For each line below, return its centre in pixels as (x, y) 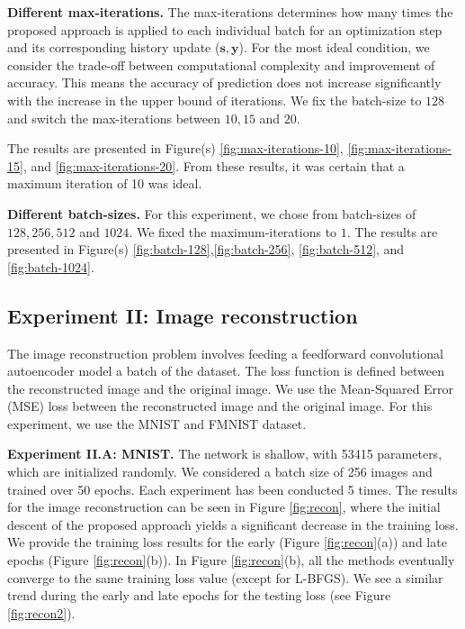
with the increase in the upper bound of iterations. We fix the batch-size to (215, 100)
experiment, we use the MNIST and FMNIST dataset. (157, 423)
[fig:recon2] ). (41, 612)
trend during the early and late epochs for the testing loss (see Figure (199, 595)
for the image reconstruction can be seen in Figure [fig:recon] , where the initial (224, 507)
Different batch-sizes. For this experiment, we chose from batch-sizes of (212, 213)
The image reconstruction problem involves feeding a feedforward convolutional (225, 353)
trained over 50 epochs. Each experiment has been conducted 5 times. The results (232, 489)
